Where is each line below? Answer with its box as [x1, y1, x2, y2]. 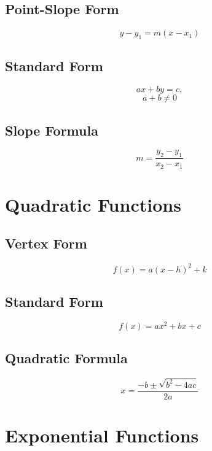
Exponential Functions [5, 422, 199, 447]
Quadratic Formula [5, 349, 128, 368]
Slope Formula [5, 120, 98, 139]
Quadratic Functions [5, 191, 181, 217]
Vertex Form [5, 234, 87, 253]
